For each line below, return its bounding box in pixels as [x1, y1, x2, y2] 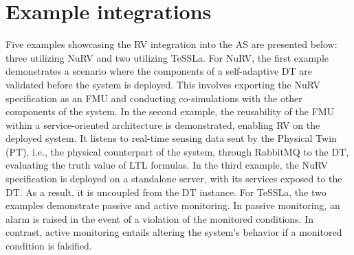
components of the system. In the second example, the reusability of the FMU [5, 104, 335, 119]
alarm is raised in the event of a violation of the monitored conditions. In [5, 211, 313, 226]
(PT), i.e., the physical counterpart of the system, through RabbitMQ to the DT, [5, 144, 349, 158]
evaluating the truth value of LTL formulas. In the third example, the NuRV [5, 158, 329, 172]
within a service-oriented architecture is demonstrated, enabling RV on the [5, 117, 320, 132]
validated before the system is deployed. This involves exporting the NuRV [5, 77, 320, 91]
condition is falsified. [5, 239, 92, 253]
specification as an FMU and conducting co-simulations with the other [5, 90, 302, 105]
